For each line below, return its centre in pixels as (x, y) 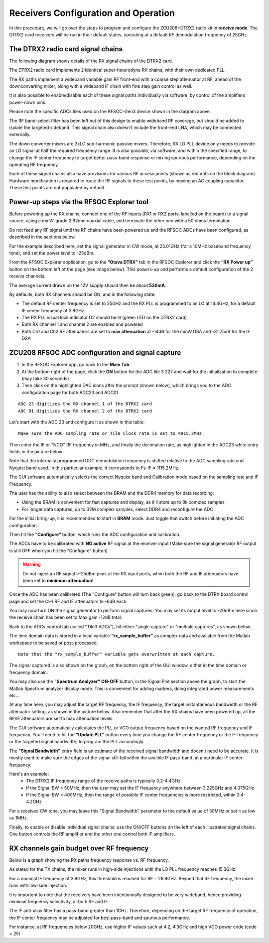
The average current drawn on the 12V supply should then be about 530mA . (88, 285)
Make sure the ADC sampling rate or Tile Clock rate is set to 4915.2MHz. (111, 434)
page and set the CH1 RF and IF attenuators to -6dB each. (68, 601)
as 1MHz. (19, 818)
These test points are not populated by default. (57, 188)
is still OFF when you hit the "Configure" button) (59, 550)
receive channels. (27, 276)
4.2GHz (34, 802)
